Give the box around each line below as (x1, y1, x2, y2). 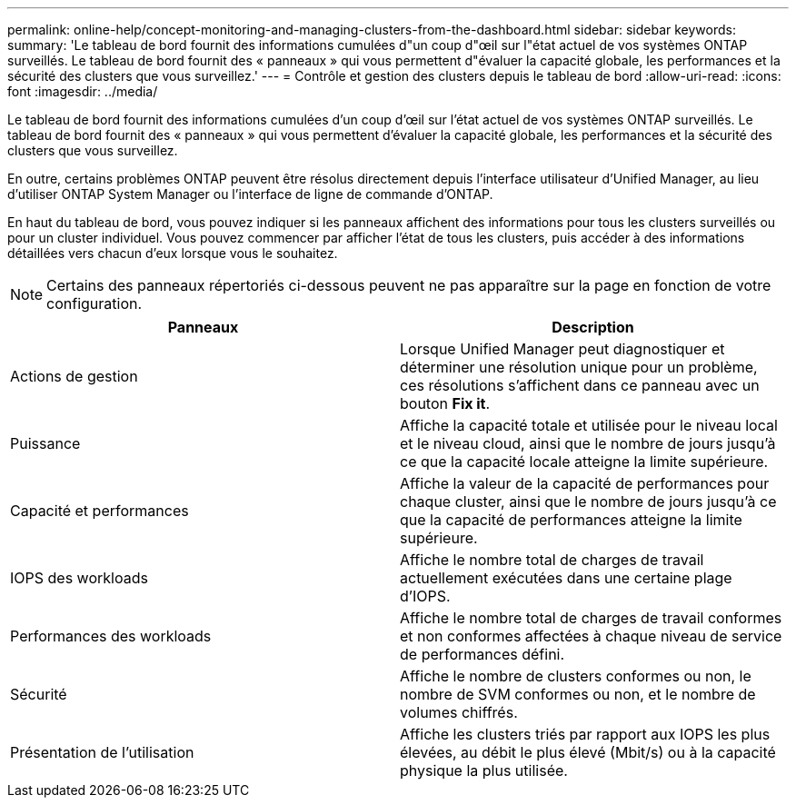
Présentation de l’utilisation (10, 743, 194, 761)
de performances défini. (400, 645, 565, 663)
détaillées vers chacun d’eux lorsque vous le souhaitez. (7, 245, 338, 261)
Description (552, 318, 634, 336)
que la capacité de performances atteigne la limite (400, 511, 742, 529)
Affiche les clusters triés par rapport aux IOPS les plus (400, 725, 771, 743)
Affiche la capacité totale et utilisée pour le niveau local (400, 416, 778, 434)
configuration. (46, 294, 143, 313)
